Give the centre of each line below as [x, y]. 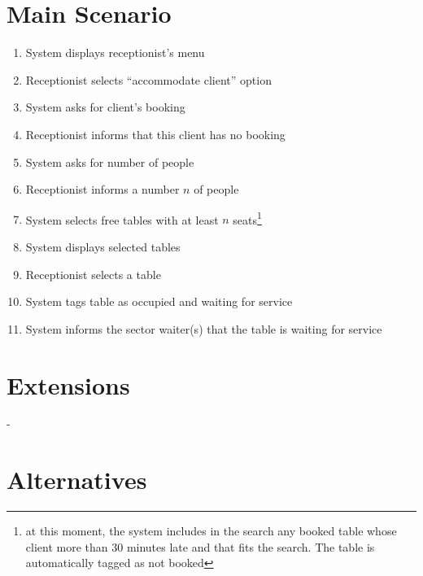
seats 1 [247, 218]
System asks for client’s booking [105, 107]
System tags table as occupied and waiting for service [159, 301]
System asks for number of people [110, 161]
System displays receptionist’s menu [115, 52]
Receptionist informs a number [102, 189]
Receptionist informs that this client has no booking [155, 134]
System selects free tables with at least [122, 219]
